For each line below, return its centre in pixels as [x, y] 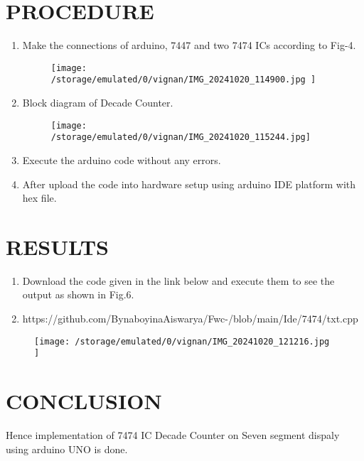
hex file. [39, 198]
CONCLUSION [84, 401]
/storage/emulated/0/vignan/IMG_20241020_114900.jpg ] [183, 80]
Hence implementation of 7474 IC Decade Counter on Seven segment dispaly [173, 435]
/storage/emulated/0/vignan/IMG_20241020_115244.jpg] [181, 137]
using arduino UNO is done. [67, 449]
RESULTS [57, 246]
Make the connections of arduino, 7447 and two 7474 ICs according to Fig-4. [189, 45]
